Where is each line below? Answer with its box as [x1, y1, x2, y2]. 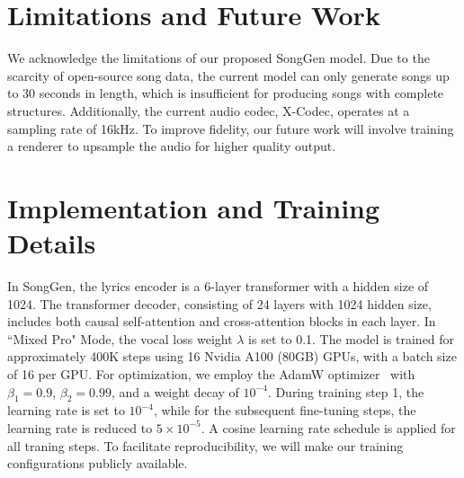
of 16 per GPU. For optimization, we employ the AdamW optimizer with [7, 364, 415, 383]
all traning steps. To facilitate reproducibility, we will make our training [7, 436, 404, 455]
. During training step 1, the [267, 382, 424, 401]
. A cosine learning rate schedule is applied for [201, 418, 456, 437]
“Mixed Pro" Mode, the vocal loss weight [7, 329, 233, 348]
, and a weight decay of [111, 382, 239, 401]
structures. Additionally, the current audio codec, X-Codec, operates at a [7, 101, 410, 119]
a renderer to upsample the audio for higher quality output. [7, 137, 336, 155]
